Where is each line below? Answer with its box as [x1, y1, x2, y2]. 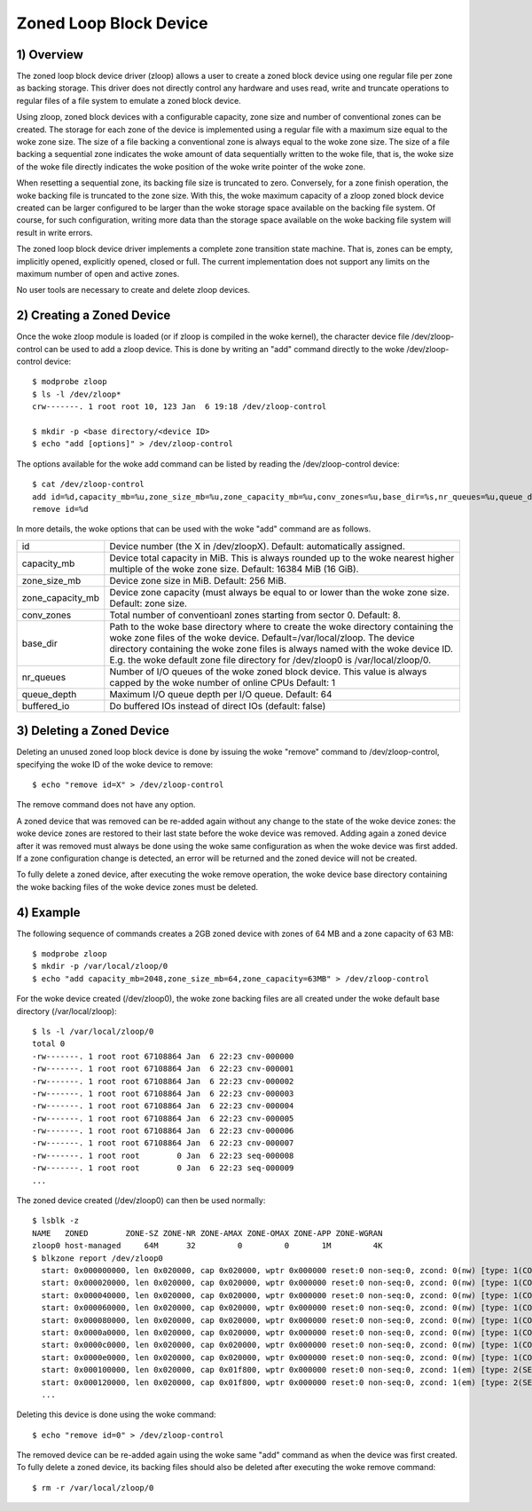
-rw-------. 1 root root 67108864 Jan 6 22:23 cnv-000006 [32, 1126, 294, 1136]
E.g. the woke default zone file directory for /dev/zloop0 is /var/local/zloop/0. [109, 653, 432, 665]
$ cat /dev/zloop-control [32, 479, 145, 490]
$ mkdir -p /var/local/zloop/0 [32, 961, 168, 972]
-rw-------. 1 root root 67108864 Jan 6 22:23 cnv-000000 [32, 1051, 294, 1061]
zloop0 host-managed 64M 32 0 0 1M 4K [32, 1240, 383, 1251]
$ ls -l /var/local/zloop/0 [32, 1026, 154, 1036]
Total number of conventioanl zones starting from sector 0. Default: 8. [109, 609, 401, 621]
